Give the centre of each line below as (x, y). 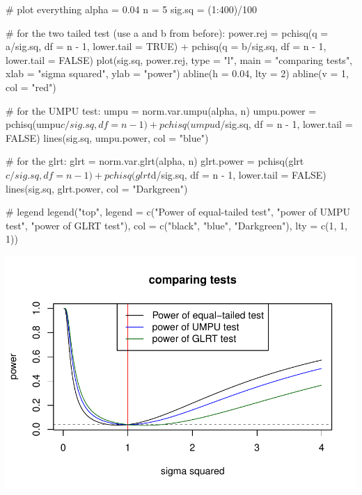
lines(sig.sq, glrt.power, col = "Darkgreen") (97, 188)
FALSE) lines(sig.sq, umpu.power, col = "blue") (107, 137)
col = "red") (31, 87)
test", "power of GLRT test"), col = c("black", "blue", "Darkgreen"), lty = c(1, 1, (176, 225)
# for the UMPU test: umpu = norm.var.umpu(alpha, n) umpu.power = (161, 110)
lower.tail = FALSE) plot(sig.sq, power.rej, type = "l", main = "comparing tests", (179, 59)
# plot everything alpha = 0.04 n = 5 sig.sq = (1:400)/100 (132, 9)
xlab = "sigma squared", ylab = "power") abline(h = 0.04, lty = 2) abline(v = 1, (177, 73)
